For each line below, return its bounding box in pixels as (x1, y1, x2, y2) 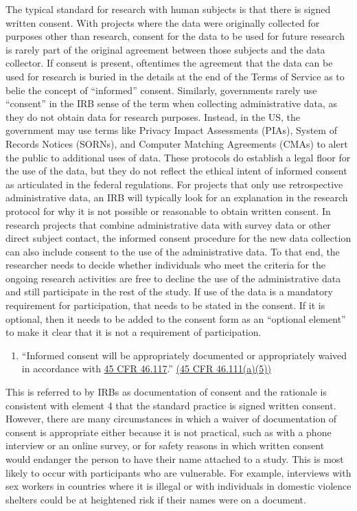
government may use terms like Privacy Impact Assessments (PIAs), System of (5, 123, 337, 137)
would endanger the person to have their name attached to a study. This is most (5, 452, 344, 466)
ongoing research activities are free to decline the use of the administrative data (5, 271, 341, 285)
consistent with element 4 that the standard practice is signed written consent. (5, 398, 336, 412)
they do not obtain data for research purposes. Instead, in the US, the (5, 109, 301, 124)
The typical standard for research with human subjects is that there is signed (5, 2, 331, 16)
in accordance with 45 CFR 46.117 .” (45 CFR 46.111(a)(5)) (21, 361, 272, 376)
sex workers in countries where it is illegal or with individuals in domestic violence (5, 479, 352, 493)
